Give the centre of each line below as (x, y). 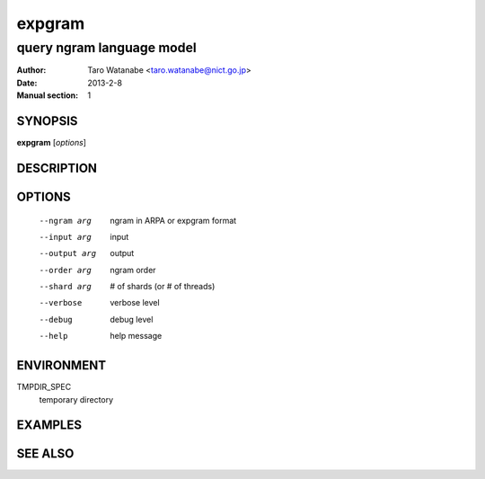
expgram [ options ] (52, 143)
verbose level (135, 303)
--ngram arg (65, 221)
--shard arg (65, 287)
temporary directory (76, 399)
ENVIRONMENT (62, 365)
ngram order (133, 270)
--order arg (65, 270)
